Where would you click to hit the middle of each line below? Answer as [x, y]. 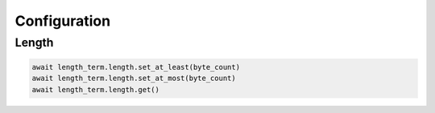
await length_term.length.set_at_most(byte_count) [134, 79]
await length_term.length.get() [96, 89]
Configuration [63, 21]
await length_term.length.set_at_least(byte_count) [136, 67]
